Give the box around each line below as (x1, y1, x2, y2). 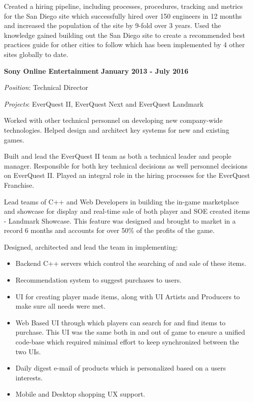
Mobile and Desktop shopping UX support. (15, 389, 145, 399)
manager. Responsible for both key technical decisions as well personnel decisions (4, 160, 248, 171)
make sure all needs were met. (15, 301, 106, 311)
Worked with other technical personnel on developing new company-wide (4, 115, 223, 125)
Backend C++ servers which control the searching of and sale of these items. (15, 258, 246, 268)
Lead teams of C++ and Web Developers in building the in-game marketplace (4, 196, 239, 206)
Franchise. (4, 179, 34, 190)
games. (4, 134, 25, 144)
